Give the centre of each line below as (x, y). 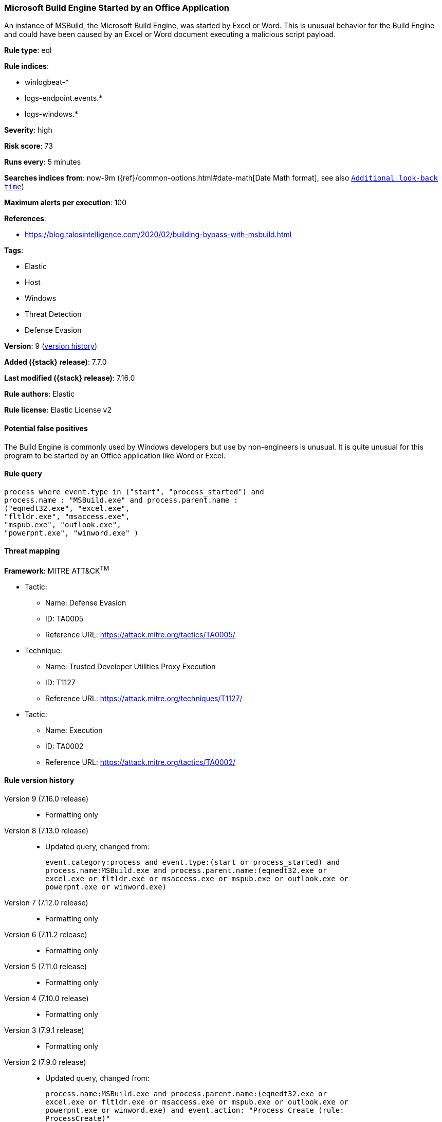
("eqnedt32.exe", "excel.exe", (67, 508)
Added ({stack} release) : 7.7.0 (56, 362)
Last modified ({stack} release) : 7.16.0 (70, 378)
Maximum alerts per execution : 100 (66, 203)
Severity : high (28, 130)
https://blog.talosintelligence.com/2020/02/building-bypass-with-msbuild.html (158, 235)
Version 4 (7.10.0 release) (47, 998)
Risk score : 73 (29, 146)
